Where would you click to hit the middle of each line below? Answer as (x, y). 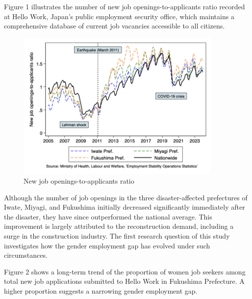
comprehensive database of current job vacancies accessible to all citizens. (114, 26)
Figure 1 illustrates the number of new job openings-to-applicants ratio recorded (125, 6)
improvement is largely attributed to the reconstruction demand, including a (119, 226)
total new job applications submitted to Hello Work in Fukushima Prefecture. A (124, 281)
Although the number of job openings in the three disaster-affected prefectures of (126, 197)
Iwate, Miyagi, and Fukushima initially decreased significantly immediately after (125, 207)
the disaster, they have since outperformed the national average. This (108, 216)
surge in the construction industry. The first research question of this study (117, 235)
